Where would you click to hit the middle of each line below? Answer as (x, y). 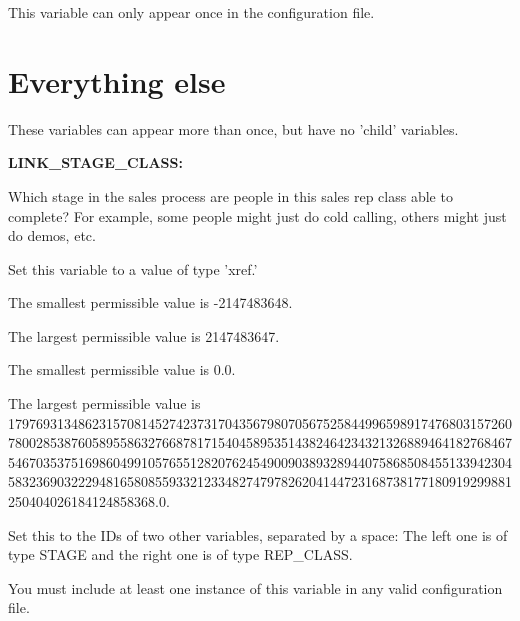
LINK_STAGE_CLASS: (95, 162)
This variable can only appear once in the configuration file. (191, 12)
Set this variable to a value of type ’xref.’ (133, 268)
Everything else (117, 80)
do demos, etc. (52, 235)
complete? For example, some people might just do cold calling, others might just (257, 215)
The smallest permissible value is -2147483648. (150, 302)
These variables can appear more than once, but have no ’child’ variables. (233, 128)
